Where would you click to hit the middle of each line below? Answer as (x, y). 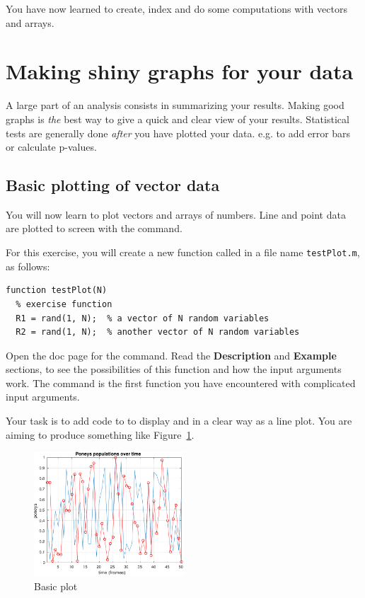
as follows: (28, 266)
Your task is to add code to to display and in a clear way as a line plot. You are (179, 421)
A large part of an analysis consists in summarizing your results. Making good (175, 105)
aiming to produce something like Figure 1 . (100, 434)
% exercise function (64, 304)
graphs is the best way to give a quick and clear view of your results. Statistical (178, 119)
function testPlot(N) (57, 291)
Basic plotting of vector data (113, 185)
